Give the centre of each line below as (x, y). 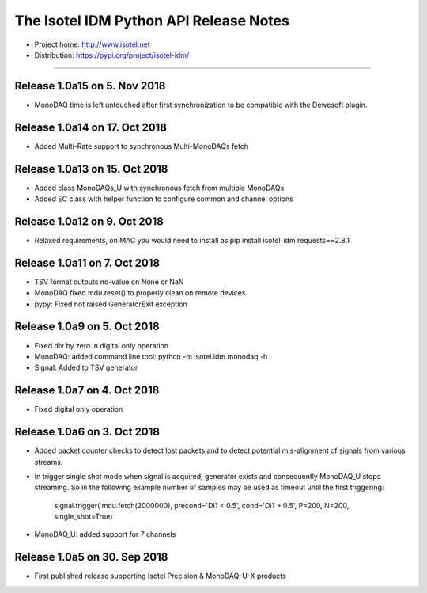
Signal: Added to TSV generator (86, 367)
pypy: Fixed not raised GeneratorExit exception (111, 304)
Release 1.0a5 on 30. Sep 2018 (91, 557)
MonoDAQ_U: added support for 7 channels (105, 534)
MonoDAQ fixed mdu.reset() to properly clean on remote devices (140, 293)
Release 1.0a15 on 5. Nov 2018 (90, 86)
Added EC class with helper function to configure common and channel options (164, 199)
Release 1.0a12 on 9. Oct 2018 (89, 221)
